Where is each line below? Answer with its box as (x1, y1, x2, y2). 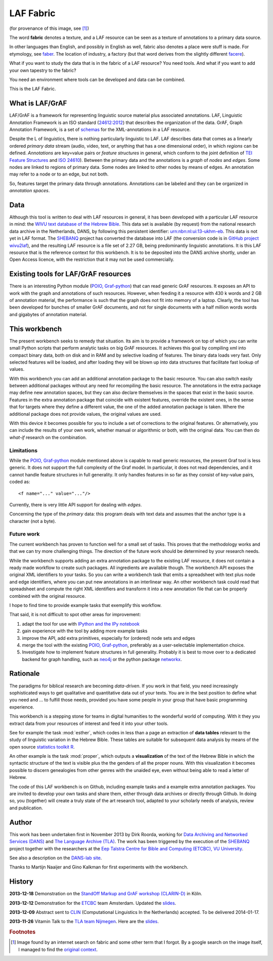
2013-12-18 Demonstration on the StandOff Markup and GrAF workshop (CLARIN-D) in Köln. (9, 891, 202, 897)
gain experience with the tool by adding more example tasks (22, 628, 148, 634)
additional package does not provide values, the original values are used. (9, 411, 162, 417)
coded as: (9, 478, 30, 485)
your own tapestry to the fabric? (9, 67, 76, 73)
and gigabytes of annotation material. (9, 311, 87, 317)
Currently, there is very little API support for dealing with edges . (9, 501, 142, 508)
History (9, 878, 34, 886)
